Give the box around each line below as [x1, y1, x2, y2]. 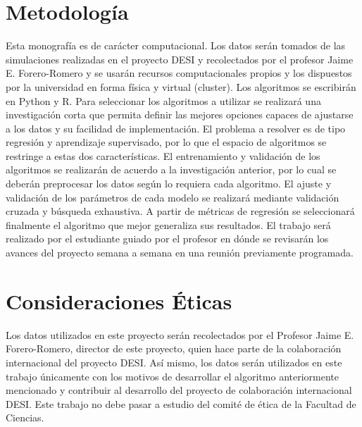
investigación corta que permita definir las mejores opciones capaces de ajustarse [6, 107, 354, 122]
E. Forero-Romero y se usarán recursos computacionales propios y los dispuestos [6, 66, 352, 80]
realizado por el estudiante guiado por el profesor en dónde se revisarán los [6, 231, 329, 246]
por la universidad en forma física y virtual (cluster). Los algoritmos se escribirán [6, 79, 356, 94]
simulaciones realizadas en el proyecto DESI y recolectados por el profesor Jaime [6, 51, 354, 66]
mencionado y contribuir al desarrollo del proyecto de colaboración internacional [6, 383, 352, 397]
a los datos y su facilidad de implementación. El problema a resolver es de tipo [6, 120, 346, 135]
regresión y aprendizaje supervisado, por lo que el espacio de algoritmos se [6, 135, 327, 149]
